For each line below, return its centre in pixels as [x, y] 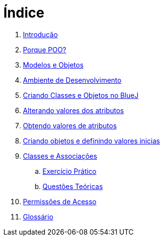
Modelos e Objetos [53, 65]
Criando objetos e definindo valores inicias [92, 141]
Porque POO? [45, 49]
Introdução [41, 34]
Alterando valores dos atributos [73, 110]
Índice [24, 13]
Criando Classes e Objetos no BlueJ [81, 95]
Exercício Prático [70, 171]
